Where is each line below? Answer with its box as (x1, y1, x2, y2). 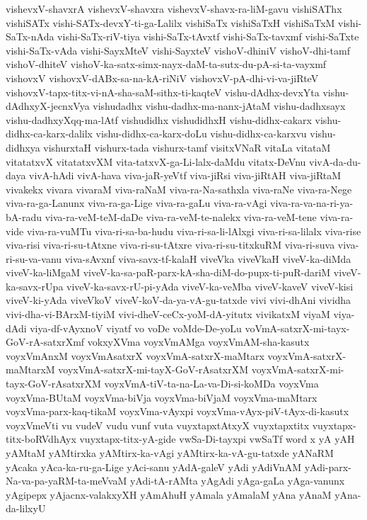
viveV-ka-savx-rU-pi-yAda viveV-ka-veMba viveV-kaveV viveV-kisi (66, 278, 354, 293)
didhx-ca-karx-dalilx (6, 126, 93, 141)
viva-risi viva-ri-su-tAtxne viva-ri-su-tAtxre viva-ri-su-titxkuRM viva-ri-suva (6, 237, 335, 252)
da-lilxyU (6, 501, 46, 516)
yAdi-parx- (304, 459, 351, 474)
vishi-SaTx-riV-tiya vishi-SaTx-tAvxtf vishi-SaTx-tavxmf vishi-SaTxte (57, 29, 359, 44)
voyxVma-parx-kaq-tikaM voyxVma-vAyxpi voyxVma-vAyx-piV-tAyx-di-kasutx (6, 404, 349, 419)
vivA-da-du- (309, 154, 361, 169)
